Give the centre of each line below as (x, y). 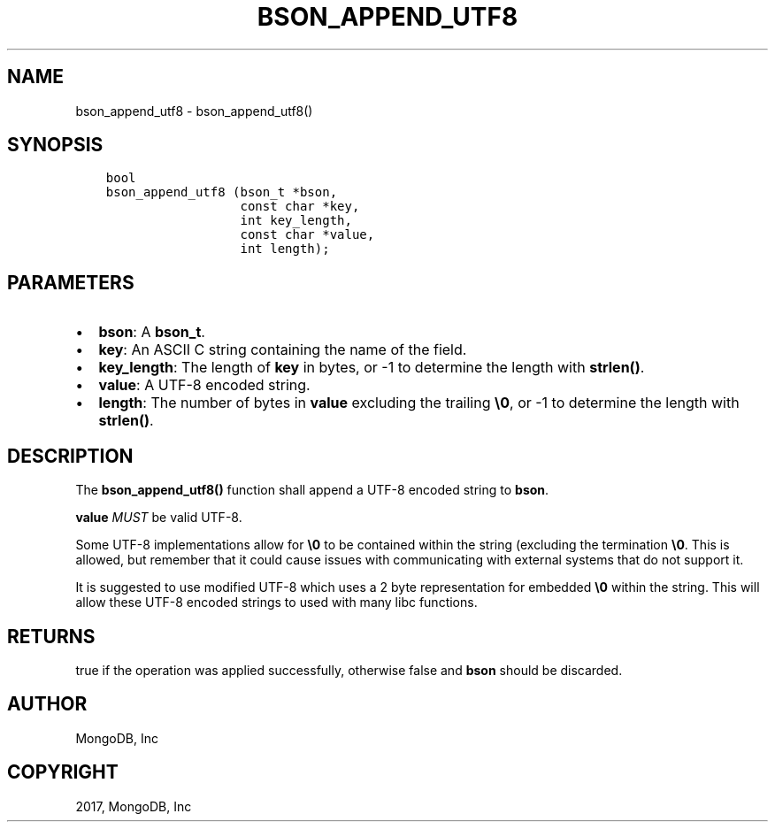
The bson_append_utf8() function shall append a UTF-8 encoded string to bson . (312, 490)
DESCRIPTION (70, 456)
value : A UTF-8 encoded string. (204, 385)
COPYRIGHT (63, 772)
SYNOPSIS (55, 145)
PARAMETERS (71, 282)
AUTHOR (47, 704)
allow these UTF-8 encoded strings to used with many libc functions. (276, 603)
